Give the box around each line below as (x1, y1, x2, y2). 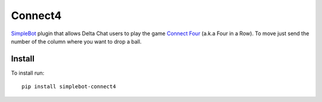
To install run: (11, 69, 45, 76)
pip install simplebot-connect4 (21, 84, 116, 90)
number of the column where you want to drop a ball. (11, 38, 142, 45)
